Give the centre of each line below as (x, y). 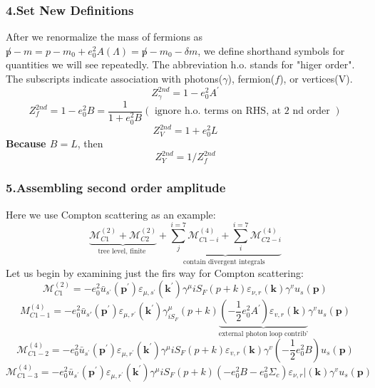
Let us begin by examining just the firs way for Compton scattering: (155, 272)
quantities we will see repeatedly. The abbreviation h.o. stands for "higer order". (180, 64)
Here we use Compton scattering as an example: (111, 214)
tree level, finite (122, 252)
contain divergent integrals (224, 262)
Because (26, 143)
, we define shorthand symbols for (271, 50)
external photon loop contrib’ (263, 334)
